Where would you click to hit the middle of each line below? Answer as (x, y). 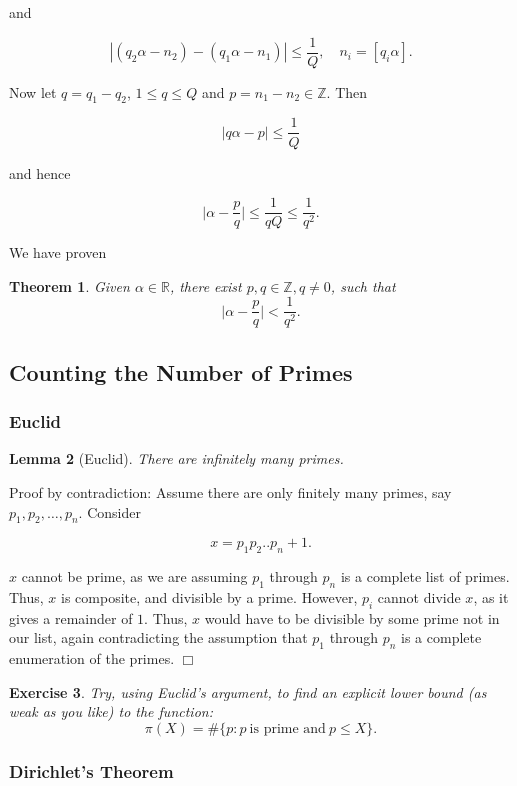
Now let (33, 91)
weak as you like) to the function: (111, 711)
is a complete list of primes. (425, 576)
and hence (40, 172)
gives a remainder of (71, 617)
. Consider (109, 511)
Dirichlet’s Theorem (91, 770)
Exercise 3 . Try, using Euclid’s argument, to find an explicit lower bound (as (248, 691)
